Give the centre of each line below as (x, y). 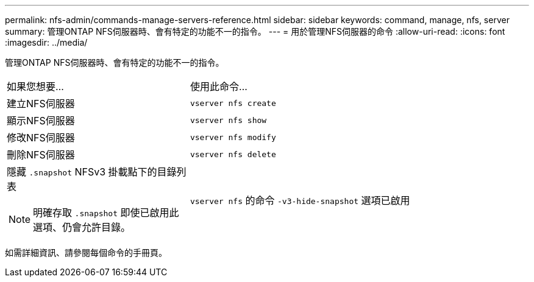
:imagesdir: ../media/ (46, 42)
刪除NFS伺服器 (41, 155)
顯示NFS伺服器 (41, 121)
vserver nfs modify (233, 137)
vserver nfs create (233, 103)
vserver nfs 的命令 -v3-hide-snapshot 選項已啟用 (300, 200)
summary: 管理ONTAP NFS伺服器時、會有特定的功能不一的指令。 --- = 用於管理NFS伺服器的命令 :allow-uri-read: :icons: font (255, 31)
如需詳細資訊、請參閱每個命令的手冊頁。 (86, 252)
